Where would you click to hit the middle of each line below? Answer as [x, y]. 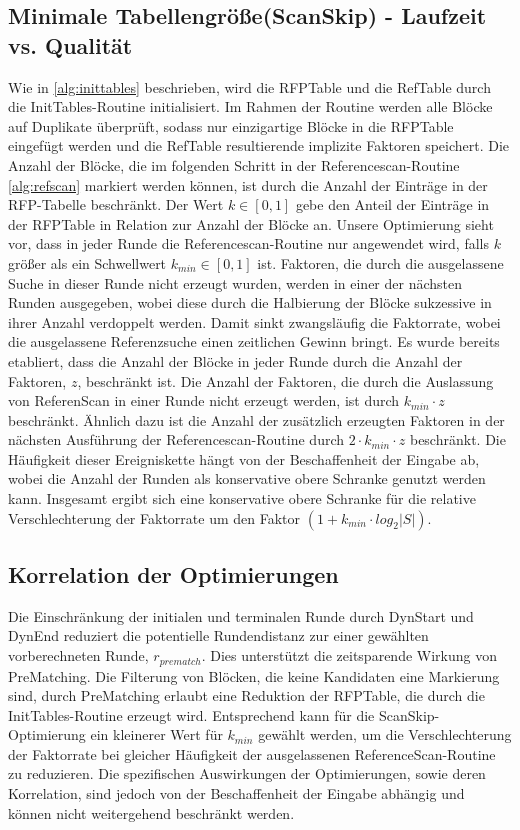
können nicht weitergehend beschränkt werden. [151, 812]
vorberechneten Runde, [78, 655]
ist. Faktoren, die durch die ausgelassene [380, 262]
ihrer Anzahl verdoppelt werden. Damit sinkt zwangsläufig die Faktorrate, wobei [254, 321]
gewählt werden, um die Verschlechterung [385, 734]
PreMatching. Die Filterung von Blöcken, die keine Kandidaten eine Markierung [254, 675]
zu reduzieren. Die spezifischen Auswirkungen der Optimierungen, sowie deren [247, 773]
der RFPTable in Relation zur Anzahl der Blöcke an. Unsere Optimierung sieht [251, 223]
